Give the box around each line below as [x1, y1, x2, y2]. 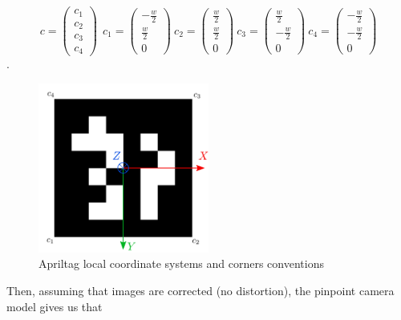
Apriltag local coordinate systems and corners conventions [38, 255, 324, 272]
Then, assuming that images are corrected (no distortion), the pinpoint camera [6, 282, 395, 298]
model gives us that [6, 298, 103, 314]
